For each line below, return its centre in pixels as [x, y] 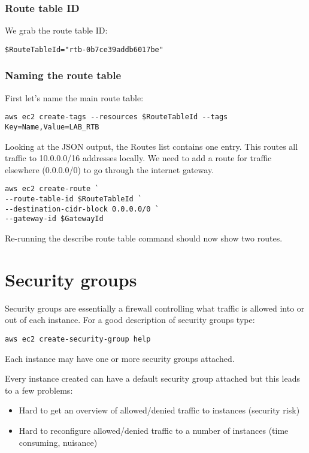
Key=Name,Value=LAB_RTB [52, 127]
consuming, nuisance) [58, 442]
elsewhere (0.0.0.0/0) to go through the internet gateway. [110, 169]
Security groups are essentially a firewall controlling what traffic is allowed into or [155, 308]
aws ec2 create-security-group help [78, 339]
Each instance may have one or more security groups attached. [120, 358]
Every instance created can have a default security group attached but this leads [152, 378]
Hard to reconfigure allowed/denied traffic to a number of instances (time [154, 430]
